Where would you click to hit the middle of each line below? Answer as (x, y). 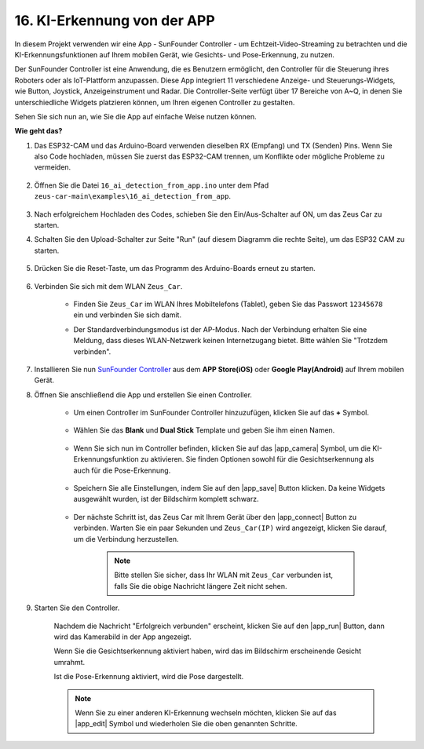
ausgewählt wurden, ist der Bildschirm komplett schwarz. (166, 499)
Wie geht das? (38, 131)
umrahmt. (69, 662)
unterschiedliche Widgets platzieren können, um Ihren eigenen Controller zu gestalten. (155, 102)
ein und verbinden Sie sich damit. (128, 315)
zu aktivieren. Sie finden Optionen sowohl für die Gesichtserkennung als (257, 459)
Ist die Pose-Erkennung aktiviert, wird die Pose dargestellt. (149, 677)
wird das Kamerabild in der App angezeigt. (123, 637)
